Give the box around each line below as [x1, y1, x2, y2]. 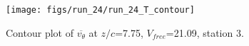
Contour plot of [6, 25, 73, 40]
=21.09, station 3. [166, 25, 244, 40]
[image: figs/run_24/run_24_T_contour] [6, 5, 195, 15]
